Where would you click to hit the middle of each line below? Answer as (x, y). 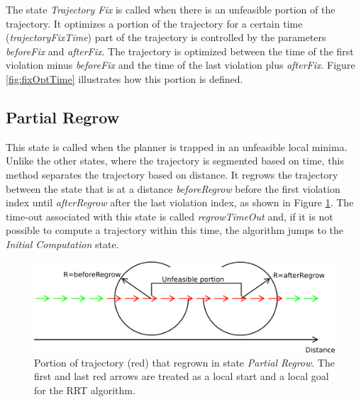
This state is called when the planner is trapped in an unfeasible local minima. (177, 146)
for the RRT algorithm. (85, 390)
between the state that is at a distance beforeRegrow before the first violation (173, 188)
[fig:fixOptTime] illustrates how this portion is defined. (124, 78)
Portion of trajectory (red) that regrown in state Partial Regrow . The (184, 362)
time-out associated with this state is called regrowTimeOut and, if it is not (170, 216)
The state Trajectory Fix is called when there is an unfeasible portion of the (171, 9)
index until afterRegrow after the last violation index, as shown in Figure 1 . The (180, 202)
